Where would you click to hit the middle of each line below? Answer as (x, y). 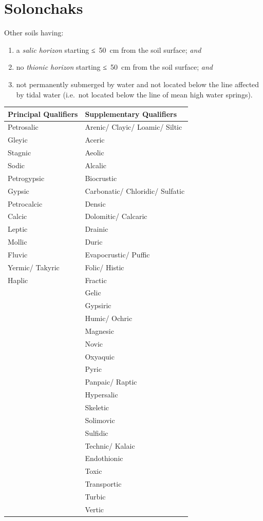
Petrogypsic (26, 178)
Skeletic (97, 407)
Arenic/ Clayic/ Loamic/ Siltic (134, 127)
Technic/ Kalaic (110, 445)
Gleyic (18, 140)
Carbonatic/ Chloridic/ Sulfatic (135, 191)
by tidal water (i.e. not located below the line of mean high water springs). (134, 94)
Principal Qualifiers (43, 114)
